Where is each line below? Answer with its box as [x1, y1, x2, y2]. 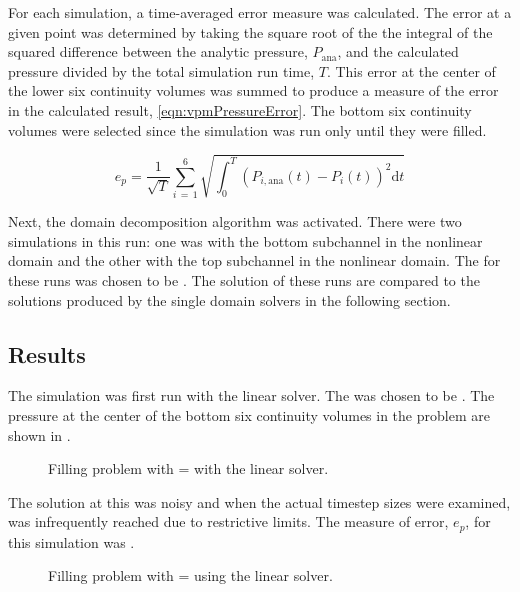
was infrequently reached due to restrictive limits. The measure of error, [8, 511, 449, 532]
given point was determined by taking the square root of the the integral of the [8, 21, 493, 42]
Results [8, 338, 86, 369]
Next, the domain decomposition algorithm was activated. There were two [8, 211, 462, 232]
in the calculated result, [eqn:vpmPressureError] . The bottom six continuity [8, 99, 472, 120]
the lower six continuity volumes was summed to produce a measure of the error [8, 80, 499, 101]
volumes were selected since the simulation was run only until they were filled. [8, 119, 487, 140]
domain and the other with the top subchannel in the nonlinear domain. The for [8, 250, 501, 271]
